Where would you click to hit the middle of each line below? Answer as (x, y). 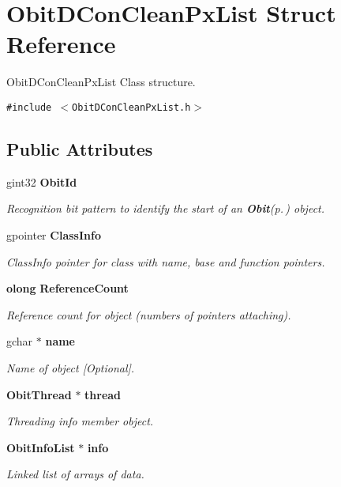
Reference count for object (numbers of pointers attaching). (149, 314)
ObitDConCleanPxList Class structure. (101, 82)
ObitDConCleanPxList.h (131, 107)
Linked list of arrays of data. (75, 474)
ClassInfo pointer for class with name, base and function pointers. (166, 261)
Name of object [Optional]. (71, 367)
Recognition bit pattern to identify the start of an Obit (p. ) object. (166, 208)
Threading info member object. (80, 421)
